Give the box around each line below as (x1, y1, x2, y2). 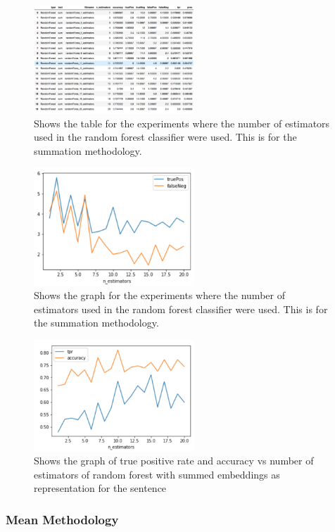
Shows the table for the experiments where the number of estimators (34, 115, 330, 130)
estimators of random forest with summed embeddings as (34, 467, 280, 481)
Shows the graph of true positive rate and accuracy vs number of (34, 453, 314, 468)
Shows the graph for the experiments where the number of (34, 288, 285, 303)
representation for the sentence (34, 481, 167, 495)
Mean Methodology (6, 510, 119, 528)
